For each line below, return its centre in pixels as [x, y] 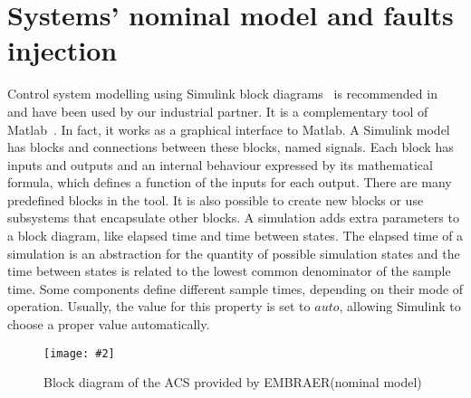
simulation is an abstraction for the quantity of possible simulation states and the [234, 253]
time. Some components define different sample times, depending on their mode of [235, 288]
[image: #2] [79, 353]
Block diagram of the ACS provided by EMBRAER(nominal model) [233, 382]
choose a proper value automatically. [109, 324]
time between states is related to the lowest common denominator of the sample [229, 271]
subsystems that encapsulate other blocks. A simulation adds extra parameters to [233, 218]
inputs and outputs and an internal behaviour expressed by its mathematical [220, 164]
